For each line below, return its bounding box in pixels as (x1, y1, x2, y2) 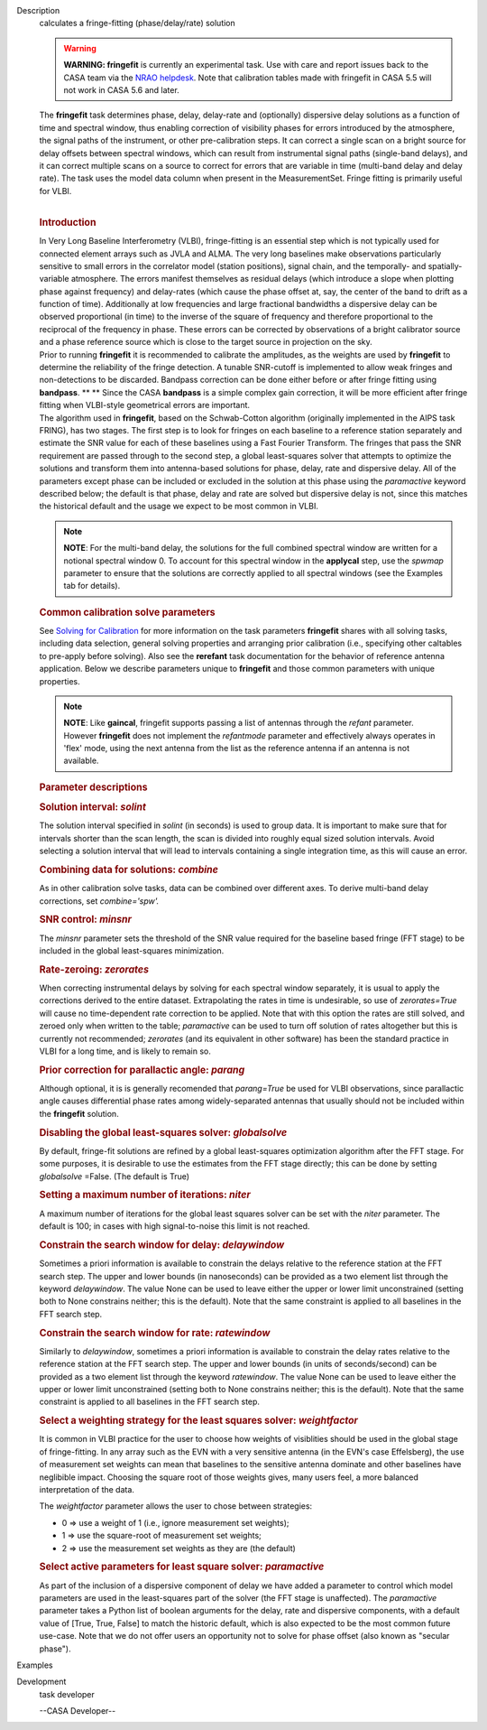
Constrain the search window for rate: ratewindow (39, 1326, 271, 1339)
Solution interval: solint (39, 801, 146, 814)
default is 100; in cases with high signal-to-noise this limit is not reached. (39, 1221, 310, 1232)
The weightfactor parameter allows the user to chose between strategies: (39, 1501, 313, 1511)
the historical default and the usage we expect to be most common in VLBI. (39, 501, 319, 512)
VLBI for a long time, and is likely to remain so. (39, 1046, 212, 1056)
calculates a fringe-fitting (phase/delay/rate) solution (39, 18, 236, 29)
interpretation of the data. (39, 1484, 135, 1494)
